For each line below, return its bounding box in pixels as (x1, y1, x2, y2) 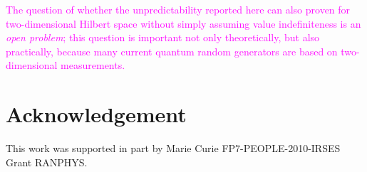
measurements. (61, 58, 125, 72)
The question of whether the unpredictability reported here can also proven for (6, 2, 351, 16)
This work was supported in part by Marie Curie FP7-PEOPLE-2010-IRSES (6, 141, 341, 156)
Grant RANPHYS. (6, 154, 88, 169)
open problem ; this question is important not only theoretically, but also (6, 30, 320, 45)
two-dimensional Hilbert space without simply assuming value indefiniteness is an (6, 16, 361, 31)
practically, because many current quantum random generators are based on (6, 43, 338, 58)
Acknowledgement (6, 100, 187, 129)
